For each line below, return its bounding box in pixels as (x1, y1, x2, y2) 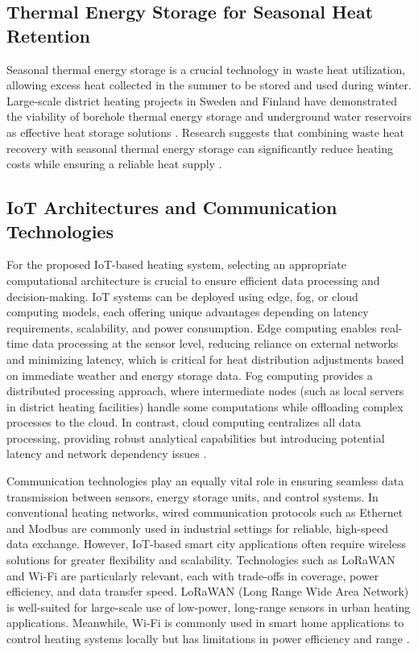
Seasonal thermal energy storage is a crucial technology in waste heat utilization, (6, 60, 406, 77)
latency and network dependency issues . (6, 445, 207, 462)
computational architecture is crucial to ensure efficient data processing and (6, 271, 380, 288)
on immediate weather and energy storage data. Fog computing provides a (6, 366, 373, 383)
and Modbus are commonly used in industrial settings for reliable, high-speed (6, 519, 388, 536)
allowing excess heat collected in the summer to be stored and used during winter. (6, 76, 412, 93)
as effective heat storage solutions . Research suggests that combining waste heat (6, 123, 404, 140)
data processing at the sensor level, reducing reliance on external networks (31, 335, 399, 352)
